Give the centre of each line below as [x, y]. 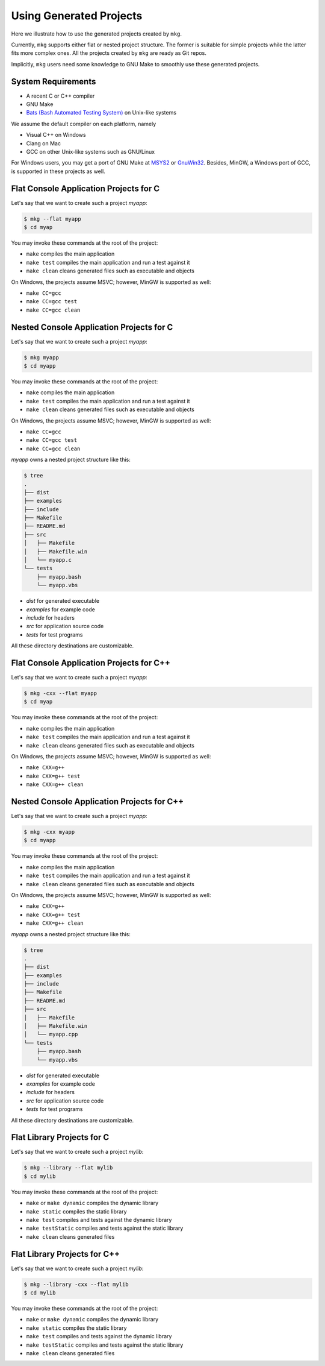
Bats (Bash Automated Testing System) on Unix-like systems [101, 113]
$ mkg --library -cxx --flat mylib [76, 1284]
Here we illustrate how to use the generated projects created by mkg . [96, 34]
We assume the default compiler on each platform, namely [84, 124]
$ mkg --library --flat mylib [68, 1168]
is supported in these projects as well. [58, 171]
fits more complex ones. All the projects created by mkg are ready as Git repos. [109, 53]
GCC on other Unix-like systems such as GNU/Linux [91, 151]
